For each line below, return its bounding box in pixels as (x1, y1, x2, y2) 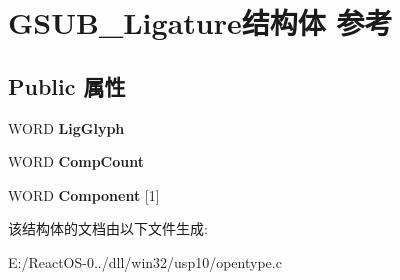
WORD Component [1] (8, 184, 160, 205)
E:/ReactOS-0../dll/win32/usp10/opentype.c (8, 251, 282, 272)
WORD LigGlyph (8, 117, 125, 138)
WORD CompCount (8, 151, 144, 172)
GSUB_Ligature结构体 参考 (8, 2, 393, 43)
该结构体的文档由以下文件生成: (8, 218, 208, 239)
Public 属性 (8, 70, 126, 101)
